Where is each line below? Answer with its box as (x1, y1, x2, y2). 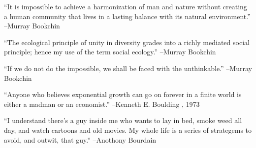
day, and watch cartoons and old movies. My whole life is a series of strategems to (4, 124, 252, 135)
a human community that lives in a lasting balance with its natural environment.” (4, 11, 251, 21)
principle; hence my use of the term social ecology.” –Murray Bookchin (4, 47, 216, 57)
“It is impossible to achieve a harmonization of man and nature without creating (4, 1, 247, 11)
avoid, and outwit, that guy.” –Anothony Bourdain (4, 134, 157, 145)
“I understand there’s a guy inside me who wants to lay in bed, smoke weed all (4, 115, 242, 125)
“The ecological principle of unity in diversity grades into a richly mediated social (4, 37, 250, 47)
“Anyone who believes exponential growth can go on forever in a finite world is (4, 89, 242, 99)
